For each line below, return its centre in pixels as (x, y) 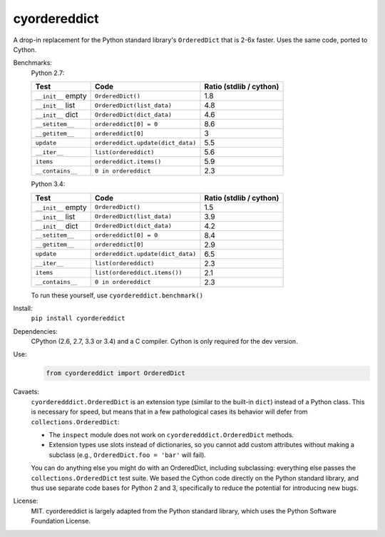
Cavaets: (26, 392)
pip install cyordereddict (78, 318)
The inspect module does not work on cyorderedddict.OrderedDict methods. (171, 434)
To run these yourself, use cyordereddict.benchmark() (117, 295)
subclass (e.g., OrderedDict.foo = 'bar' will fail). (128, 455)
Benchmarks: (33, 63)
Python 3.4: (48, 184)
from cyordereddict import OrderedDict (115, 373)
